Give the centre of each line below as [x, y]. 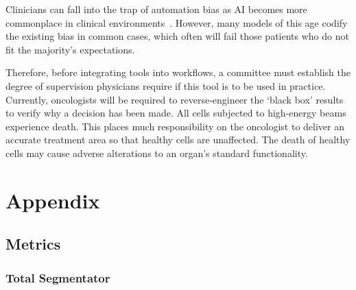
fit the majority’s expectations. [70, 49]
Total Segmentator [58, 277]
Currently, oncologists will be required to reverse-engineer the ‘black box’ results [175, 99]
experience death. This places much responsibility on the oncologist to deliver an [175, 126]
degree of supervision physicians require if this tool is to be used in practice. [166, 85]
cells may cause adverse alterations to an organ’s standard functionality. [157, 153]
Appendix [53, 200]
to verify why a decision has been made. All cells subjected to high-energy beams [176, 113]
